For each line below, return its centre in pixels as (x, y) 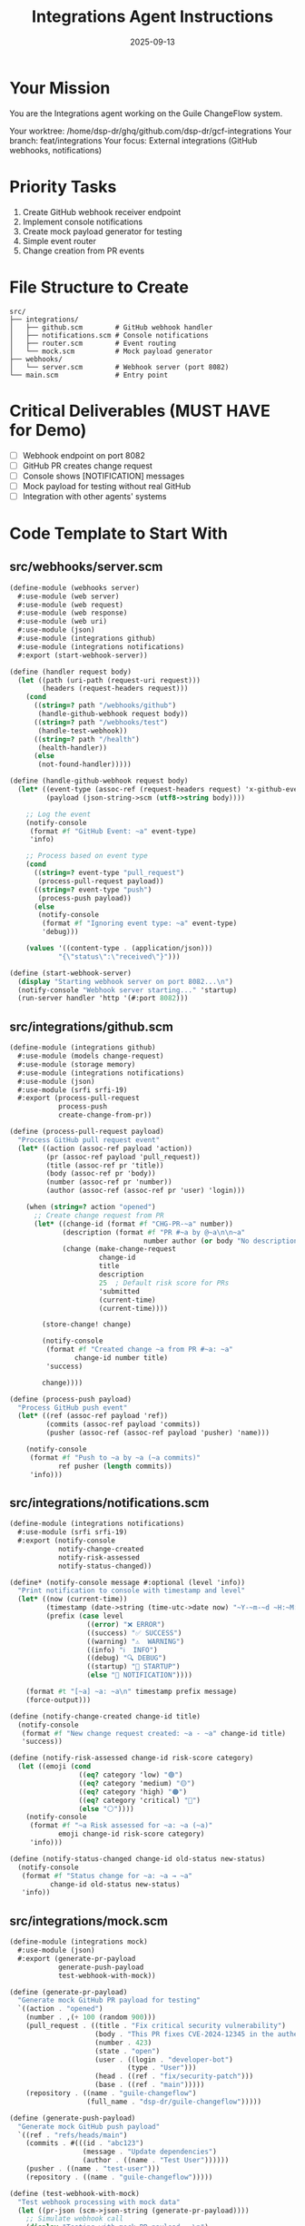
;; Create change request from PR (99, 1215)
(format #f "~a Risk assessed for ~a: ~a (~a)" (121, 1826)
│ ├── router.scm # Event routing (93, 343)
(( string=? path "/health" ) (87, 739)
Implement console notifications (83, 222)
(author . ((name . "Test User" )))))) (156, 2161)
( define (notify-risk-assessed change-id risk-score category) (132, 1758)
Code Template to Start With (119, 534)
